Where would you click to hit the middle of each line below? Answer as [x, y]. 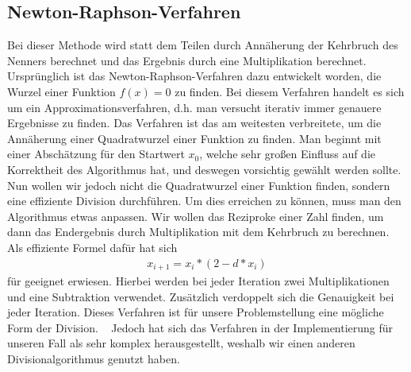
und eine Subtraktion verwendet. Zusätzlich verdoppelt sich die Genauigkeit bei [201, 296]
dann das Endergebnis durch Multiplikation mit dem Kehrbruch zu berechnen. [198, 232]
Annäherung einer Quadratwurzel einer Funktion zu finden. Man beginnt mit [194, 138]
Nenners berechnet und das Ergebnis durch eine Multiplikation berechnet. [187, 60]
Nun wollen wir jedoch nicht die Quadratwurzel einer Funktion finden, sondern [199, 185]
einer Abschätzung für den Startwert [96, 154]
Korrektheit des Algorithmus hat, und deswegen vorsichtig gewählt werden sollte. [204, 169]
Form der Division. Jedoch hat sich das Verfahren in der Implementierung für [200, 327]
